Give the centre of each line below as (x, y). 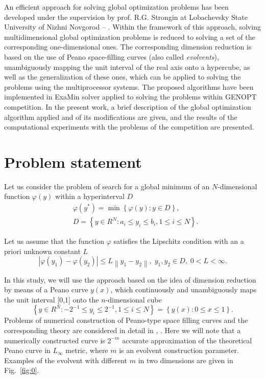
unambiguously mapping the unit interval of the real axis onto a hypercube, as (127, 67)
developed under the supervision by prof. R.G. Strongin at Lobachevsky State (126, 17)
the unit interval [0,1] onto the (52, 299)
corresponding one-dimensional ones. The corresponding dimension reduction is (128, 47)
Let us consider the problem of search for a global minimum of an (107, 186)
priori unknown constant (42, 251)
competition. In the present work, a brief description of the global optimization (128, 106)
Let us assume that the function (54, 241)
